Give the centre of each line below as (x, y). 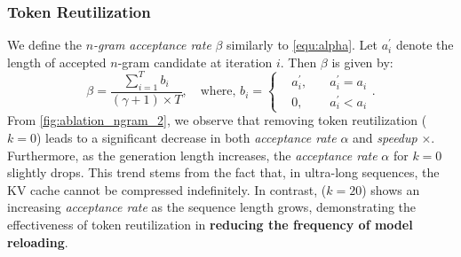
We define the (44, 45)
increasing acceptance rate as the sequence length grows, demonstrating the (212, 207)
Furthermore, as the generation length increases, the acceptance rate (192, 155)
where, (218, 92)
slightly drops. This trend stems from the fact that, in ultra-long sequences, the (223, 172)
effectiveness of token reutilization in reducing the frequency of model (210, 225)
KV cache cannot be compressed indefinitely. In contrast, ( (167, 189)
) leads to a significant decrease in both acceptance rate (186, 138)
